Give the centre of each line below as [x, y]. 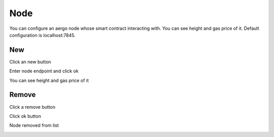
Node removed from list [34, 125]
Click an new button [30, 62]
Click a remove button [32, 107]
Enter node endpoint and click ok [44, 71]
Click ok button [25, 116]
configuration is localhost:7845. [42, 35]
